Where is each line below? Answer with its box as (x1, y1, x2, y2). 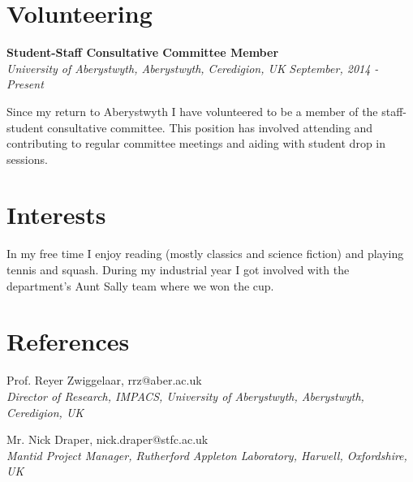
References (6, 325, 130, 358)
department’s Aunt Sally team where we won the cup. (6, 277, 274, 294)
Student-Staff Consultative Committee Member (6, 44, 279, 61)
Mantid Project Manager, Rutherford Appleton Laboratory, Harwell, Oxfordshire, (6, 446, 407, 463)
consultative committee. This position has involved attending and (47, 118, 373, 136)
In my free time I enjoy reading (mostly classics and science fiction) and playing (6, 245, 404, 262)
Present (6, 75, 44, 93)
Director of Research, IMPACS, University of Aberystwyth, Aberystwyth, (6, 387, 364, 404)
